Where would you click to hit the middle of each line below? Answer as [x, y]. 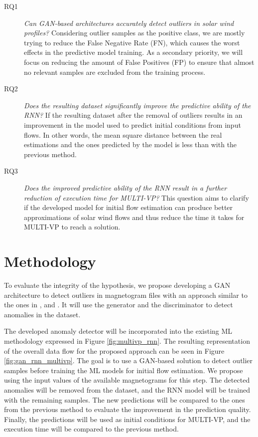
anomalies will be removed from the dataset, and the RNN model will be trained [127, 389]
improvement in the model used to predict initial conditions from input [132, 124]
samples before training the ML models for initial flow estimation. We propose [124, 370]
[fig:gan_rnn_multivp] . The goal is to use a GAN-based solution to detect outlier [129, 360]
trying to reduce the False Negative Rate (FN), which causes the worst [132, 42]
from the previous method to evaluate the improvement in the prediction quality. [128, 409]
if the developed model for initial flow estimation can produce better [129, 207]
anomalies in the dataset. [42, 314]
